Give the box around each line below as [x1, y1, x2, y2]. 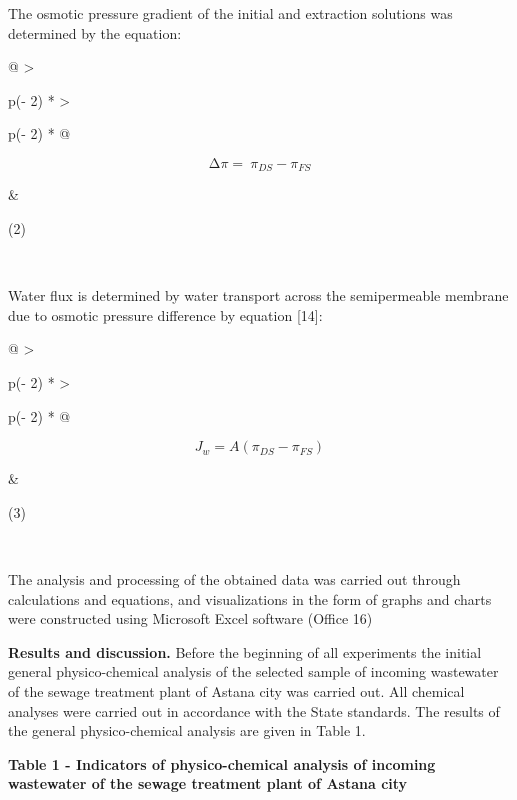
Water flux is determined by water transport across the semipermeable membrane [8, 285, 509, 306]
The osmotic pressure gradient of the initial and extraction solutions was [8, 3, 453, 23]
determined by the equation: [8, 22, 182, 43]
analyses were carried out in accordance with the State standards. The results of [8, 700, 500, 721]
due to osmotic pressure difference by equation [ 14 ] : [8, 304, 323, 325]
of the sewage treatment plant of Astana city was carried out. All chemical [8, 680, 465, 701]
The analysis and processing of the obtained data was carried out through [8, 568, 461, 589]
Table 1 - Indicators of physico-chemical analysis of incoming [8, 753, 436, 774]
